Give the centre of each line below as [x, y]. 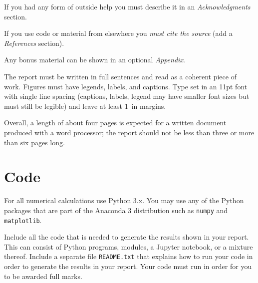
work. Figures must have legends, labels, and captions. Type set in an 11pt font [126, 86]
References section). [34, 43]
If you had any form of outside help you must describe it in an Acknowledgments [127, 6]
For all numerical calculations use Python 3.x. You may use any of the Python [124, 200]
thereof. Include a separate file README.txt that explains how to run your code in [129, 256]
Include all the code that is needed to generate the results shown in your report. [127, 237]
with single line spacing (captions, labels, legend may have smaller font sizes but [127, 96]
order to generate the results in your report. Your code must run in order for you [128, 266]
